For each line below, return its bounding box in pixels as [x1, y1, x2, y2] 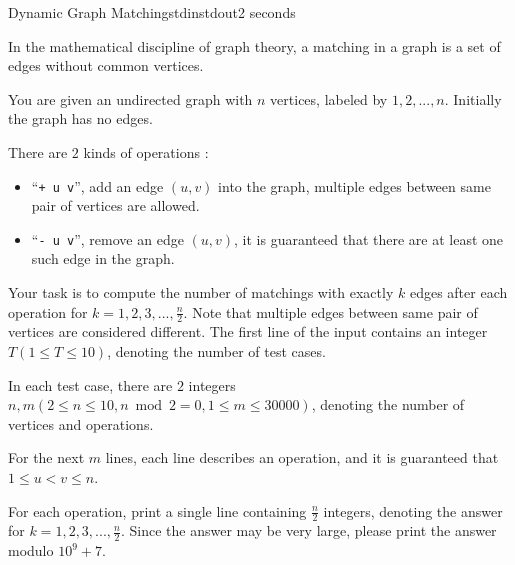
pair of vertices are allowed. [31, 195, 200, 216]
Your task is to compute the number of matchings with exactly [8, 282, 394, 303]
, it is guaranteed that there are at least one [234, 228, 504, 249]
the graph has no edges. [8, 108, 153, 129]
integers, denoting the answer [323, 500, 503, 521]
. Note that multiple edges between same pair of [183, 301, 478, 322]
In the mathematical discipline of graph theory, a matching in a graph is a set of [8, 35, 501, 56]
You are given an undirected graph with [8, 88, 253, 109]
